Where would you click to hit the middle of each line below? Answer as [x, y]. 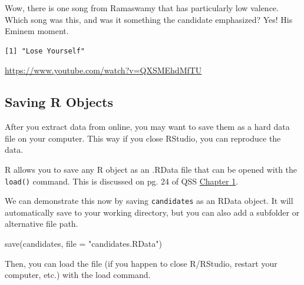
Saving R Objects [59, 102]
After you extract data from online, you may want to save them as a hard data [147, 127]
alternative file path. [42, 224]
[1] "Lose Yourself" [45, 51]
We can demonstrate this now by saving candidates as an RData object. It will [149, 201]
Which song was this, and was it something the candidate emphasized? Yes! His [149, 19]
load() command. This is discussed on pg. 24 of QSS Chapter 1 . [122, 181]
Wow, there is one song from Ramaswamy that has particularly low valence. [142, 8]
